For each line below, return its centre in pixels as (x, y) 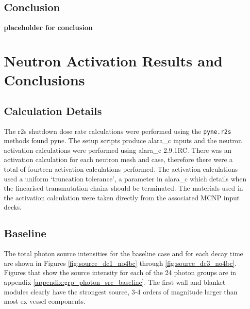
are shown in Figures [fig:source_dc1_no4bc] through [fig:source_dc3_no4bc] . (120, 263)
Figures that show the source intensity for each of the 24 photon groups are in (120, 272)
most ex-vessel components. (45, 301)
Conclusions (44, 80)
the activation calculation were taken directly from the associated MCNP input (122, 197)
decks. (13, 207)
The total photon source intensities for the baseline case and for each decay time (124, 253)
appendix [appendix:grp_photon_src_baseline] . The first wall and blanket (115, 282)
